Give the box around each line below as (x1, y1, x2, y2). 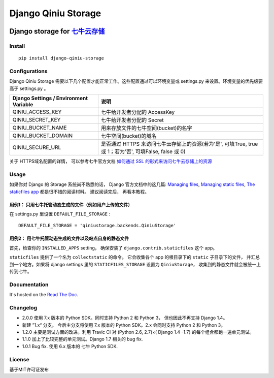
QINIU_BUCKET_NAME (12, 124, 67, 132)
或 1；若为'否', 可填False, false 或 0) (100, 148, 186, 155)
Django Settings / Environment (12, 94, 88, 102)
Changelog (9, 304, 38, 311)
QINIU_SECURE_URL (12, 144, 61, 151)
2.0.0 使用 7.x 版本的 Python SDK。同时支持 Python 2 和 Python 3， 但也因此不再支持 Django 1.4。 (22, 315, 228, 321)
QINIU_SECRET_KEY (12, 116, 61, 123)
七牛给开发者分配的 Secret (100, 117, 164, 124)
